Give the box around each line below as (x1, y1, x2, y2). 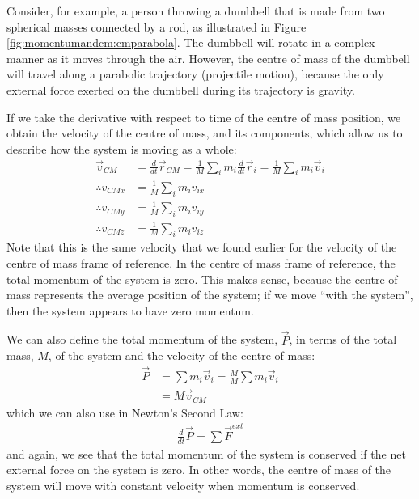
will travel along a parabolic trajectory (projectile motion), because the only (6, 66, 384, 82)
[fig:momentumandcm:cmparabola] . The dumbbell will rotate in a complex (6, 34, 375, 51)
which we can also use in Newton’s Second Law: (6, 404, 243, 421)
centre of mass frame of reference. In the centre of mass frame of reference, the (6, 255, 396, 272)
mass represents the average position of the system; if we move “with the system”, (6, 286, 413, 303)
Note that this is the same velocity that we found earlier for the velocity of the (6, 239, 397, 256)
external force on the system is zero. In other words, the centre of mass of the (6, 461, 391, 478)
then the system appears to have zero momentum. (6, 302, 254, 319)
